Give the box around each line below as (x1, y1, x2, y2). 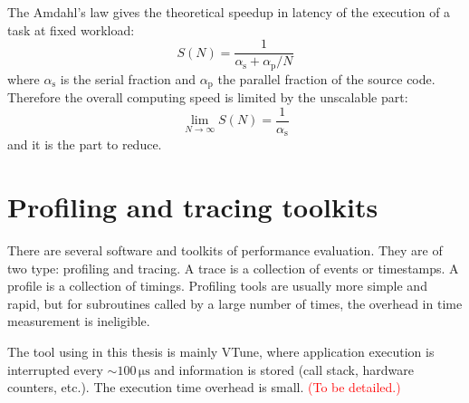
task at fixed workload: (7, 20, 135, 39)
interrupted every (7, 360, 103, 379)
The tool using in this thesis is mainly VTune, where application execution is (7, 341, 435, 360)
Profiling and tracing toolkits (7, 188, 378, 225)
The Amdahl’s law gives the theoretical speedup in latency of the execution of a (7, 3, 451, 21)
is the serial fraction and (60, 69, 196, 88)
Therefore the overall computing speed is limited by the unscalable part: (7, 88, 408, 107)
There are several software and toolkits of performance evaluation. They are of (7, 240, 443, 259)
